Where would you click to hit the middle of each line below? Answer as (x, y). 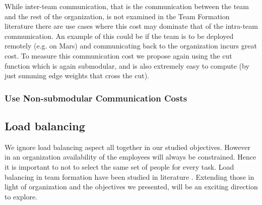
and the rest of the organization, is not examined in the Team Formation (117, 16)
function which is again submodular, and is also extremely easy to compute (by (127, 65)
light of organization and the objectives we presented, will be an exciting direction (131, 187)
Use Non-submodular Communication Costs (96, 98)
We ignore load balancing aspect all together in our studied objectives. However (128, 147)
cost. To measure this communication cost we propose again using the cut (118, 55)
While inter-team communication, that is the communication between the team (127, 6)
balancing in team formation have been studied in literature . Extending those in (129, 176)
